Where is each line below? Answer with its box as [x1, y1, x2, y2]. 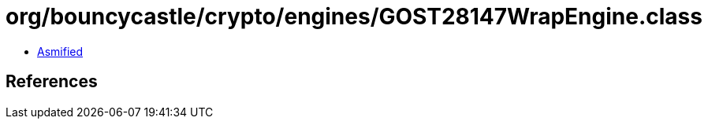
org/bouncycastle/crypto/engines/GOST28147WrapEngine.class [6, 3, 702, 30]
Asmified [37, 44, 84, 58]
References [6, 72, 98, 92]
